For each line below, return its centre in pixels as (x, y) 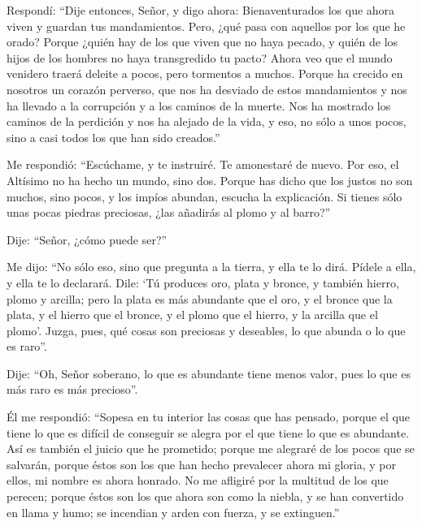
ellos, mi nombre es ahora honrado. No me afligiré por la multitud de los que (198, 480)
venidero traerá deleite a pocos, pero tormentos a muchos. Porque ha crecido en (205, 73)
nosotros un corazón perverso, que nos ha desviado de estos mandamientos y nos (207, 89)
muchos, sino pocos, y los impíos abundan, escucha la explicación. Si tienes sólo (204, 196)
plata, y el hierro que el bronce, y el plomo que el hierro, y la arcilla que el (192, 315)
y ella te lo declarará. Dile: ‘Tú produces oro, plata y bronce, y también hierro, (203, 282)
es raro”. (27, 346)
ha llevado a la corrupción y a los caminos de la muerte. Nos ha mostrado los (199, 105)
